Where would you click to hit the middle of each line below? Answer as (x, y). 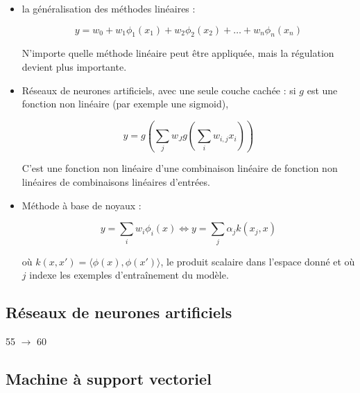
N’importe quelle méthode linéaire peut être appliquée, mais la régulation (178, 53)
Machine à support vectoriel (109, 378)
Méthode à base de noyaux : (82, 205)
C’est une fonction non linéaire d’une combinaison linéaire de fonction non (180, 168)
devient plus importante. (74, 66)
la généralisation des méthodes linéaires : (109, 8)
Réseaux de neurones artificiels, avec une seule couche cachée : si (159, 90)
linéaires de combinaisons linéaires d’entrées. (116, 182)
